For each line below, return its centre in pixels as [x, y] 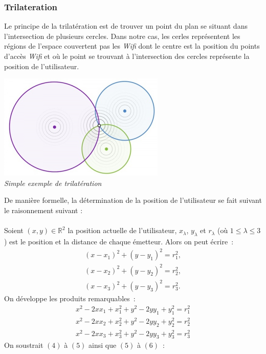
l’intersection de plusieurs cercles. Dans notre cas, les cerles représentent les [122, 36]
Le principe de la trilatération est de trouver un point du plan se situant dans [126, 26]
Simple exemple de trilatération [53, 183]
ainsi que [103, 345]
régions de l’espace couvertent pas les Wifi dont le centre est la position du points [132, 46]
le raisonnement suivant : [43, 210]
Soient [14, 230]
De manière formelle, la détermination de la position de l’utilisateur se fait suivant [133, 200]
